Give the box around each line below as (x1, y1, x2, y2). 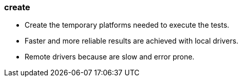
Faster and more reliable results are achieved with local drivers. (25, 36, 238, 46)
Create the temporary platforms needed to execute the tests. (25, 21, 230, 30)
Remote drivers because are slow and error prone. (25, 52, 195, 62)
